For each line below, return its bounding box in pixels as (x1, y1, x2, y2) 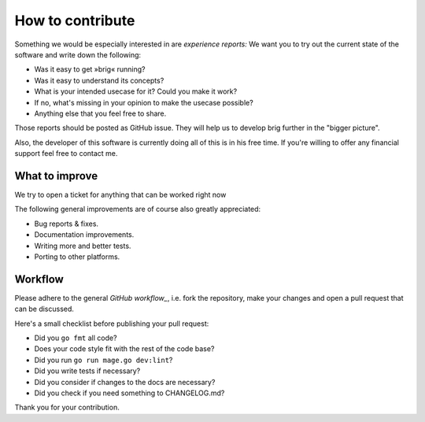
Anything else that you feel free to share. (34, 109, 167, 118)
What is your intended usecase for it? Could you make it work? (34, 87, 238, 96)
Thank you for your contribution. (14, 402, 120, 413)
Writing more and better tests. (34, 241, 131, 250)
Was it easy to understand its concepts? (34, 76, 164, 85)
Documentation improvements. (34, 230, 135, 239)
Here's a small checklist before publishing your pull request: (14, 319, 209, 328)
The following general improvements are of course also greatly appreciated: (14, 205, 261, 214)
